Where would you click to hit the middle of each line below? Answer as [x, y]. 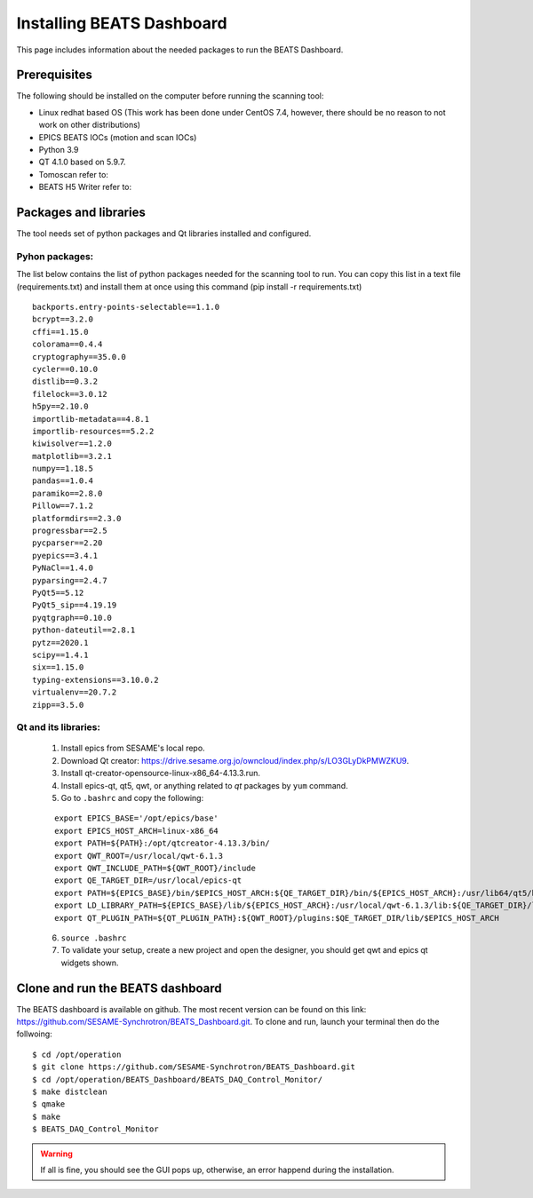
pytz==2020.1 [60, 643]
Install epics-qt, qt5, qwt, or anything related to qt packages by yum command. [204, 785]
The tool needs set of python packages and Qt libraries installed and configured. [164, 234]
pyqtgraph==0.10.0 [72, 618]
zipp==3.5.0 [58, 705]
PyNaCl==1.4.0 [63, 568]
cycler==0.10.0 [65, 369]
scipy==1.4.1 [60, 655]
